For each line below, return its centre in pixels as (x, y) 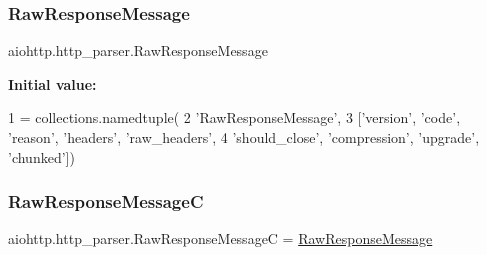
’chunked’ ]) (41, 156)
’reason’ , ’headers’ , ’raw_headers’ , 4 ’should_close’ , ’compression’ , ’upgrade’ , (244, 137)
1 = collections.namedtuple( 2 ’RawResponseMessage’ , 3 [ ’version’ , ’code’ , (234, 117)
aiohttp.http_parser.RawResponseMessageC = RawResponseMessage (220, 238)
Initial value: (52, 83)
